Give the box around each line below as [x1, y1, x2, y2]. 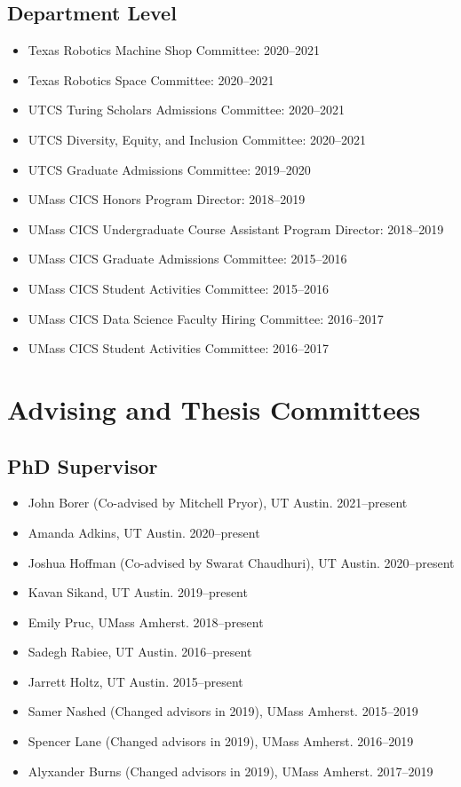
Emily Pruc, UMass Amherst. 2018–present [28, 612, 264, 631]
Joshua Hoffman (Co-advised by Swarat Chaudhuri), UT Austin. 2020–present [28, 553, 455, 571]
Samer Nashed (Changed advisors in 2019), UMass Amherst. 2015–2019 [28, 702, 418, 720]
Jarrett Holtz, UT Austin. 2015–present [28, 672, 243, 690]
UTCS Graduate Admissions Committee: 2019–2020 [28, 160, 311, 178]
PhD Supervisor [7, 452, 158, 479]
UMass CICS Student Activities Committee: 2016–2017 [28, 339, 329, 358]
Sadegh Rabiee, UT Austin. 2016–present [28, 642, 252, 661]
